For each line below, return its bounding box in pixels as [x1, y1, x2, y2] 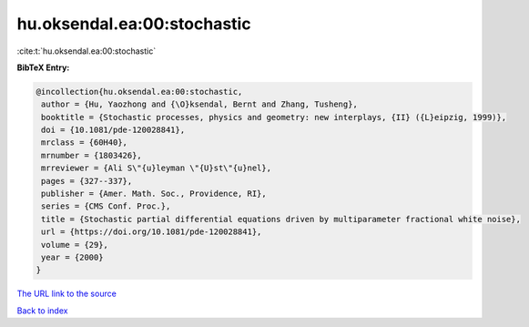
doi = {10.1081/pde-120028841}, [41, 125, 186, 136]
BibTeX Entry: [16, 62, 70, 73]
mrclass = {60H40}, [41, 138, 127, 148]
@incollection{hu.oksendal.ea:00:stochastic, [36, 87, 243, 97]
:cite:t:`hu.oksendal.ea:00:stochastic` [16, 46, 157, 56]
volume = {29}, [41, 240, 109, 250]
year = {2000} [41, 252, 104, 262]
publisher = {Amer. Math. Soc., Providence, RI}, [41, 189, 268, 199]
